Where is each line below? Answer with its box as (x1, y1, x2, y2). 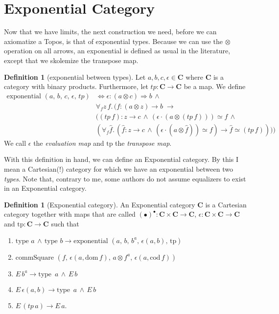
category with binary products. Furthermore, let (4, 81, 148, 91)
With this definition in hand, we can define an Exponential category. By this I (4, 154, 238, 164)
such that (51, 218, 79, 228)
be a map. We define (184, 81, 246, 91)
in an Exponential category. (4, 183, 87, 193)
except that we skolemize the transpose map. (4, 55, 139, 65)
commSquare (15, 254, 54, 261)
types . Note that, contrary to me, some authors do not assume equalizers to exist (4, 173, 246, 183)
